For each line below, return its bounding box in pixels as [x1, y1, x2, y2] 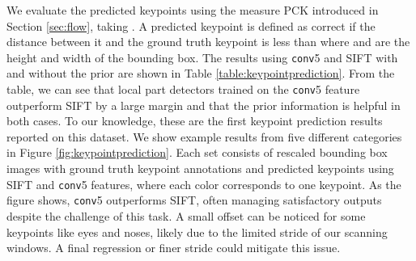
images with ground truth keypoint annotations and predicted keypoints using [6, 160, 394, 177]
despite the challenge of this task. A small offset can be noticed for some [6, 207, 366, 224]
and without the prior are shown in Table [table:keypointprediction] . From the [6, 65, 395, 82]
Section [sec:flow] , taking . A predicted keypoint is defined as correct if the [6, 17, 376, 34]
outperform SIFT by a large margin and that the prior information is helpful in [6, 96, 401, 113]
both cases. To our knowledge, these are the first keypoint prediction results [6, 112, 383, 129]
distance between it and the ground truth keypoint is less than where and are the [6, 33, 410, 50]
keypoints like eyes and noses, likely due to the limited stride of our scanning [6, 223, 388, 240]
